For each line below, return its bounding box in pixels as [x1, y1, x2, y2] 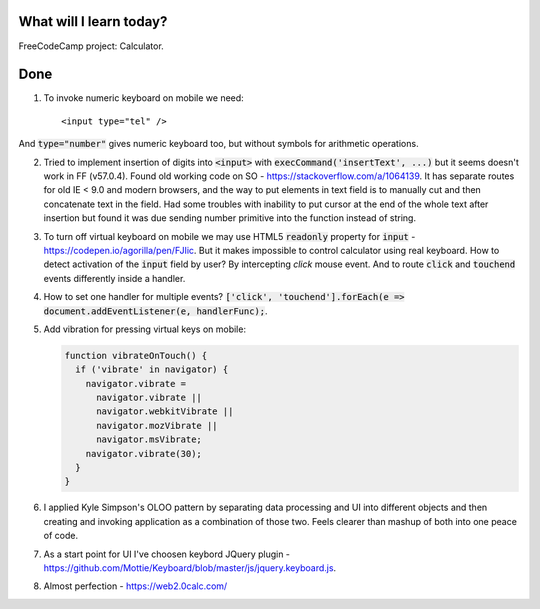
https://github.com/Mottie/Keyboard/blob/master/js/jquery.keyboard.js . [43, 561, 337, 574]
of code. [43, 530, 79, 542]
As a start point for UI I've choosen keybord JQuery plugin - [43, 548, 290, 560]
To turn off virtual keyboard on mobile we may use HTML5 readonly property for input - [43, 230, 416, 242]
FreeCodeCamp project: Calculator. [18, 40, 164, 52]
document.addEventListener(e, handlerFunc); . [43, 305, 269, 317]
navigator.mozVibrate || [96, 420, 219, 431]
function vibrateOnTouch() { [64, 350, 208, 361]
